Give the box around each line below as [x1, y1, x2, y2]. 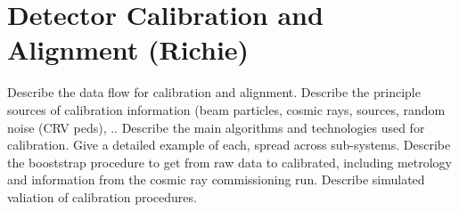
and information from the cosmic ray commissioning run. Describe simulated [7, 170, 425, 189]
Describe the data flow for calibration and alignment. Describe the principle [7, 83, 421, 102]
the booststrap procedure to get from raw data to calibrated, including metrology [7, 152, 453, 171]
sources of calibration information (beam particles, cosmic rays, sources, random [7, 100, 446, 118]
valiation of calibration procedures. [7, 187, 197, 206]
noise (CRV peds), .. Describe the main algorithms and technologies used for [7, 118, 425, 136]
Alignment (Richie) [7, 31, 250, 68]
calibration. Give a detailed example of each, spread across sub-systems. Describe [7, 135, 451, 154]
